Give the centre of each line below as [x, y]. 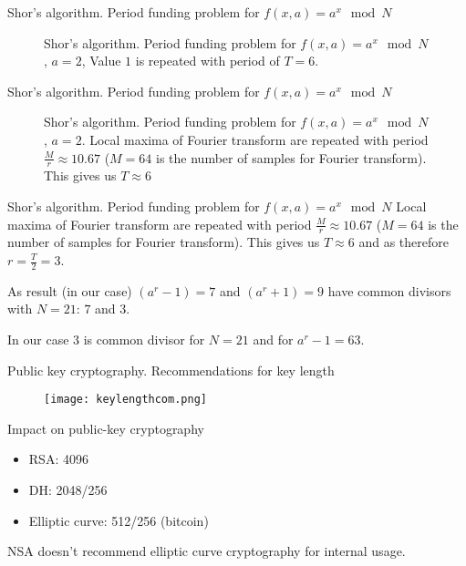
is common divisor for [144, 340]
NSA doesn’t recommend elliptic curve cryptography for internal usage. [207, 551]
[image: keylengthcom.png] [125, 400]
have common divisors [389, 290]
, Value [101, 61]
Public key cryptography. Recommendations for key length [171, 370]
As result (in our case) [70, 290]
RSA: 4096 [58, 459]
